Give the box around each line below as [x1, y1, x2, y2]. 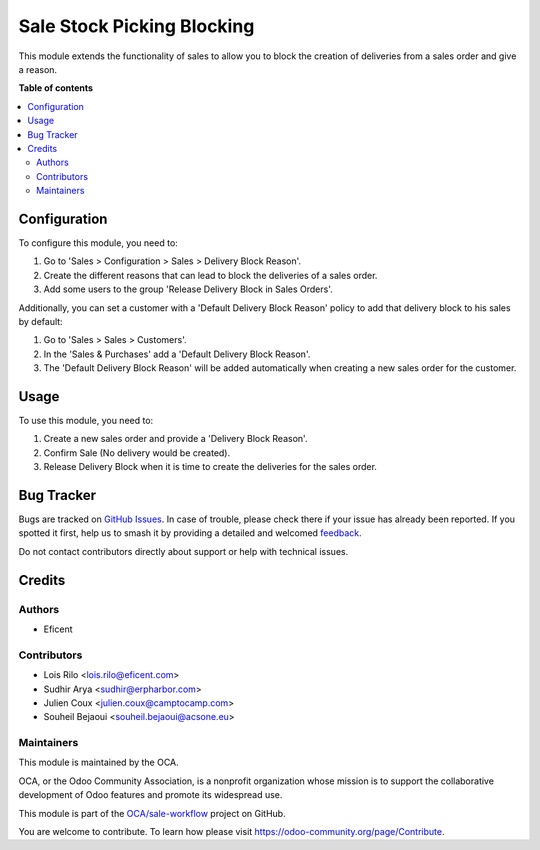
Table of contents [18, 82, 94, 94]
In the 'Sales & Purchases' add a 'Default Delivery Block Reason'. [43, 348, 311, 360]
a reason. [18, 63, 58, 75]
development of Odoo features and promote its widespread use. [18, 789, 283, 801]
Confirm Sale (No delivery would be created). [43, 446, 231, 459]
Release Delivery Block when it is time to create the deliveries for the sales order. [43, 461, 377, 473]
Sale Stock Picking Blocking [18, 15, 255, 37]
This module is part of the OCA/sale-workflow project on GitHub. [18, 807, 286, 819]
